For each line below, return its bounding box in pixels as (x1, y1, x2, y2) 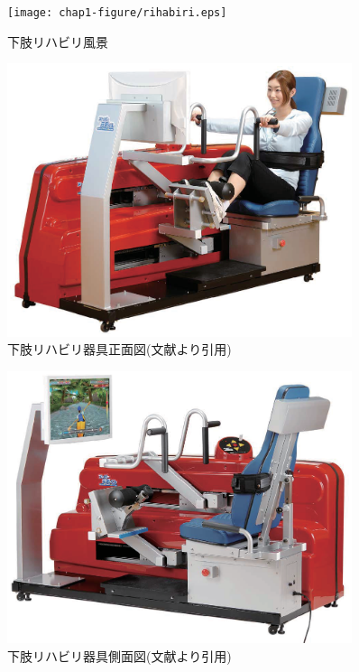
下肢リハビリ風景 (7, 32, 108, 51)
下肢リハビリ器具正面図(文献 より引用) (7, 340, 232, 359)
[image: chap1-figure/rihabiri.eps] (7, 6, 227, 19)
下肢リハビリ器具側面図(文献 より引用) (7, 646, 232, 665)
